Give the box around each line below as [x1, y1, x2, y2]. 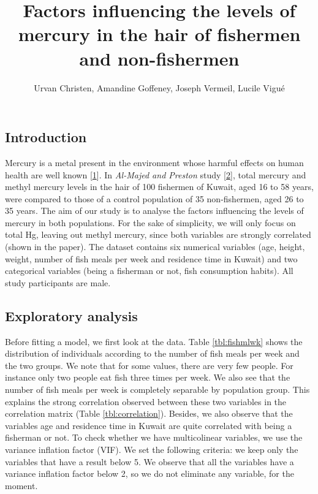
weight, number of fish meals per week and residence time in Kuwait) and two [5, 252, 298, 265]
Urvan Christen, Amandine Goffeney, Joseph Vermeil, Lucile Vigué [34, 81, 285, 94]
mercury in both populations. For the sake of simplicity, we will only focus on [5, 216, 296, 229]
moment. [5, 479, 38, 492]
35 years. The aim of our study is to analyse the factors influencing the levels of [5, 204, 304, 217]
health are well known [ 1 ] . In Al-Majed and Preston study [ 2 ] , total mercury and [5, 168, 306, 181]
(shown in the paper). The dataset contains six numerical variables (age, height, [5, 240, 305, 253]
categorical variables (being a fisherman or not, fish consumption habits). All [5, 264, 293, 277]
